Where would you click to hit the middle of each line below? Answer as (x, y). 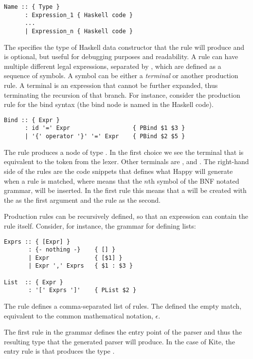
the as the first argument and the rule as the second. (82, 200)
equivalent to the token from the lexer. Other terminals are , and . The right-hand (126, 161)
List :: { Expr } (34, 282)
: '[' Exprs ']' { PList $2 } (82, 290)
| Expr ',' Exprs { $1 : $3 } (81, 266)
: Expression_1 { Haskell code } (79, 15)
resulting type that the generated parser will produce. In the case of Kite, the (119, 341)
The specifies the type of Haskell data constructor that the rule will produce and (124, 47)
